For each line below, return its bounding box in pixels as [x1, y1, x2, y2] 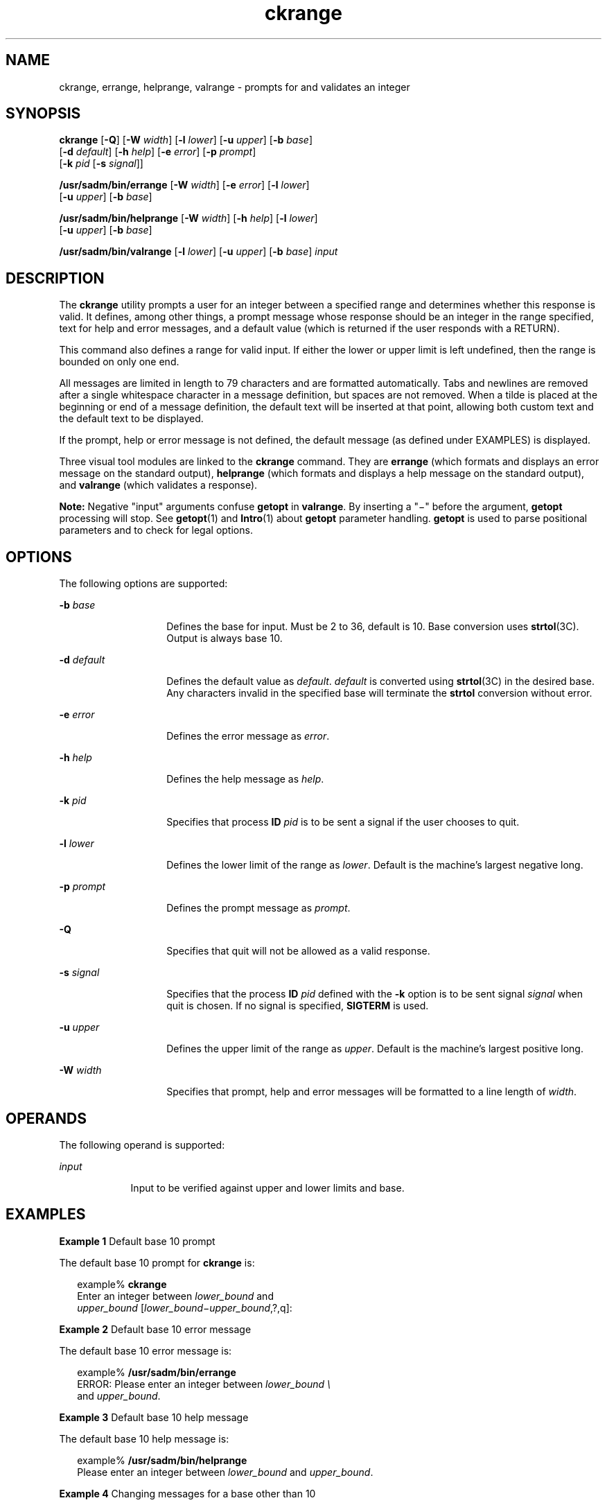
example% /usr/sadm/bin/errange [77, 1366, 236, 1378]
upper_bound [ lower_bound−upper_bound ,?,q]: [77, 1301, 292, 1314]
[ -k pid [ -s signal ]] [59, 157, 143, 170]
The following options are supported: [59, 577, 228, 590]
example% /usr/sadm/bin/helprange [77, 1454, 247, 1466]
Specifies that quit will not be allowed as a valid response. [166, 945, 430, 957]
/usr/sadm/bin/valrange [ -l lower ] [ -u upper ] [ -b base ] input [59, 245, 338, 258]
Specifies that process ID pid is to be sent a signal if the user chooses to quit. [166, 816, 520, 828]
